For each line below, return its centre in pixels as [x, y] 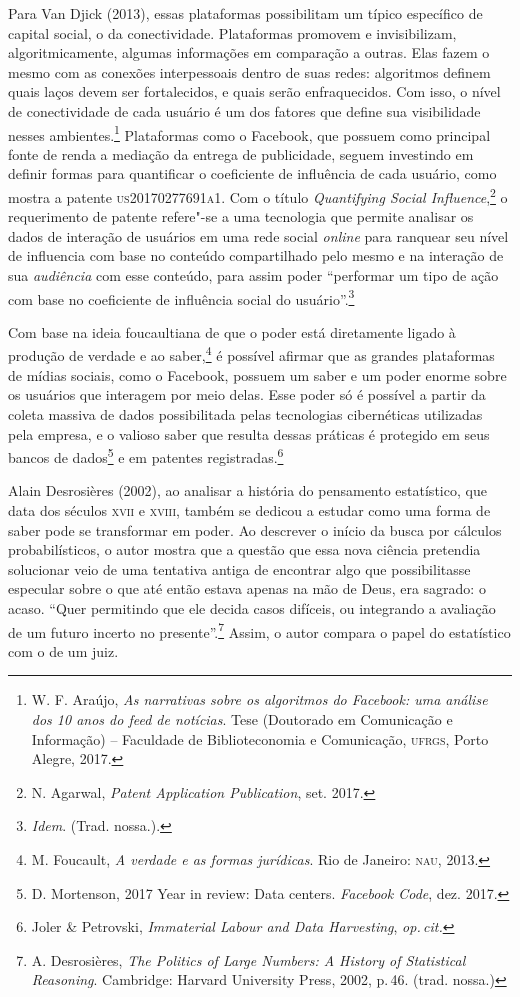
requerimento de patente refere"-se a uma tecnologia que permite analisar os [241, 216]
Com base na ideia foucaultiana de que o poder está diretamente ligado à [232, 331]
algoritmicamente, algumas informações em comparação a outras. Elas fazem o [249, 52]
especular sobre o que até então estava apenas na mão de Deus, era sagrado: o [247, 588]
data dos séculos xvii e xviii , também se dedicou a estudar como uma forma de [249, 509]
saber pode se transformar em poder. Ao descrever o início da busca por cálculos [255, 529]
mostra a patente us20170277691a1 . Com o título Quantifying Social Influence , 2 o [258, 195]
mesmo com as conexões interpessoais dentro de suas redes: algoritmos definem [249, 71]
